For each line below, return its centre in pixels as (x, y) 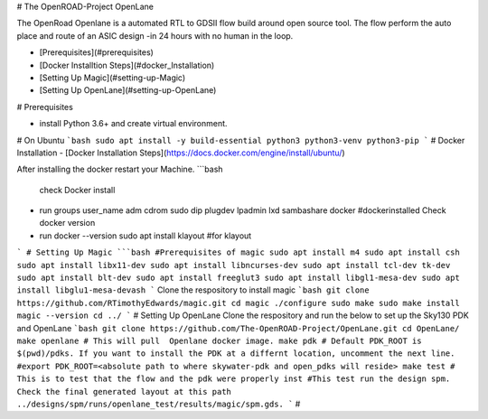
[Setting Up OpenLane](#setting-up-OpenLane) (128, 90)
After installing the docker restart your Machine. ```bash (120, 169)
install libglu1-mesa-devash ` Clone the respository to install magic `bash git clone (193, 290)
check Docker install (77, 190)
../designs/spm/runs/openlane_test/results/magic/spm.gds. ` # (159, 404)
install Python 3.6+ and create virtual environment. (133, 124)
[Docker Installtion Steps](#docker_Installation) (127, 65)
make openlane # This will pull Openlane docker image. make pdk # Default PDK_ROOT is (219, 340)
